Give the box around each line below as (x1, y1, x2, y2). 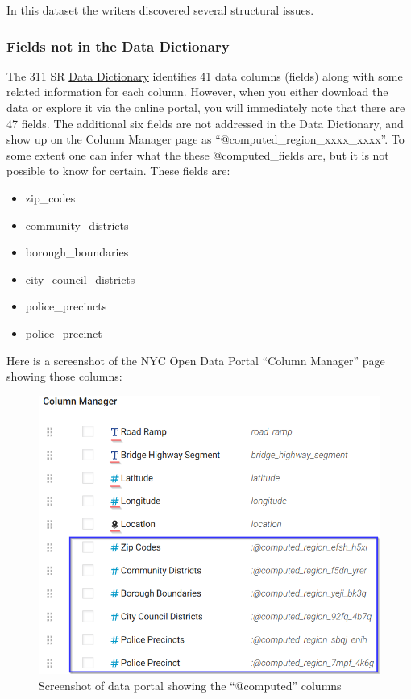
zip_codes (25, 189, 76, 206)
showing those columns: (6, 368, 122, 385)
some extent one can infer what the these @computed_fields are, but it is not (6, 146, 389, 163)
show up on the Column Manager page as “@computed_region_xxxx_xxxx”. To (6, 131, 405, 148)
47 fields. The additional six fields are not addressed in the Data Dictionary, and (6, 114, 404, 131)
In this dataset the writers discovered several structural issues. (6, 2, 314, 18)
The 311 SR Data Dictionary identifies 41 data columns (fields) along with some (6, 67, 403, 84)
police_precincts (25, 297, 107, 314)
